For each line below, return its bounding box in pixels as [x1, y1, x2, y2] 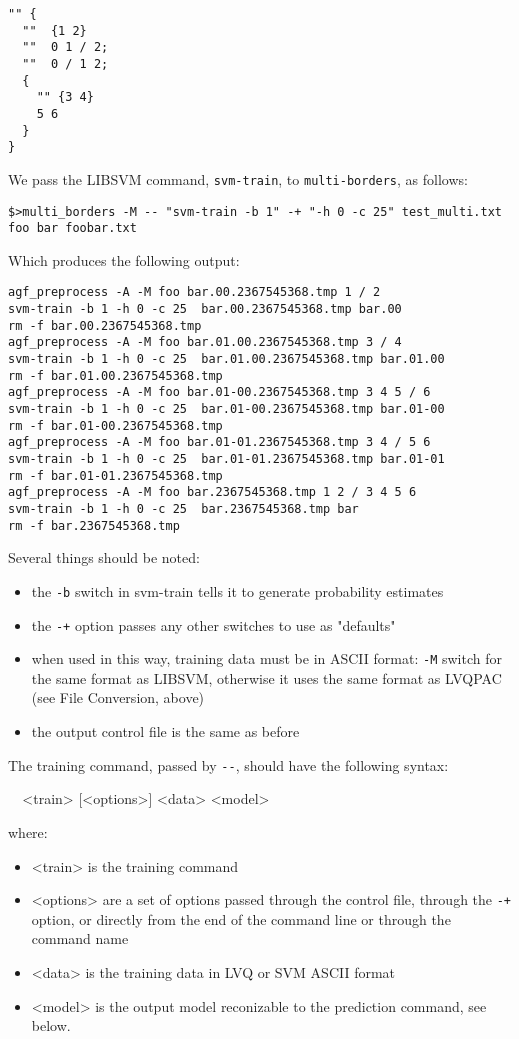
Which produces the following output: [8, 249, 240, 270]
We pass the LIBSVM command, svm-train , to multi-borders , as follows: [8, 168, 468, 189]
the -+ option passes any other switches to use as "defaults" [31, 614, 396, 635]
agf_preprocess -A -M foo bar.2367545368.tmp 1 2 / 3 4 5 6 [8, 485, 417, 500]
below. [31, 1015, 71, 1036]
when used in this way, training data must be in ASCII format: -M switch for [31, 648, 502, 669]
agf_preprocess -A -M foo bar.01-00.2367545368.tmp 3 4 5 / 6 [8, 385, 431, 400]
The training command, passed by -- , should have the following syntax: [8, 754, 449, 775]
